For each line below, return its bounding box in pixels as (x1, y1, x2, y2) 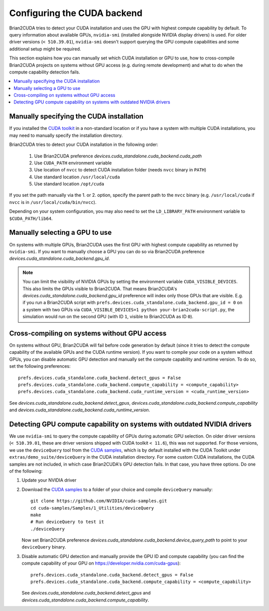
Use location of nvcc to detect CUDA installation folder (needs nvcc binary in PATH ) (34, 167, 207, 173)
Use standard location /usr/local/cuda (34, 174, 120, 180)
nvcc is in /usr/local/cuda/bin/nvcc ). (9, 199, 97, 205)
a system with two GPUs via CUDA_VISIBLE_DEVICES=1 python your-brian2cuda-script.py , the (22, 306, 235, 312)
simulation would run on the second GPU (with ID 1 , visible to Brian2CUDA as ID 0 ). (22, 314, 194, 320)
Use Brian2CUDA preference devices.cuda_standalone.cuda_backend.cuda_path (34, 153, 202, 159)
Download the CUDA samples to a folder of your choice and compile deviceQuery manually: (21, 486, 213, 492)
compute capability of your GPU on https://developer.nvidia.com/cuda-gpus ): (21, 560, 181, 567)
